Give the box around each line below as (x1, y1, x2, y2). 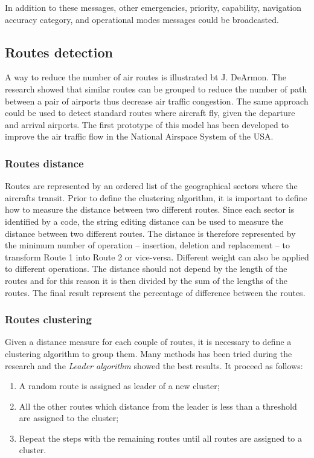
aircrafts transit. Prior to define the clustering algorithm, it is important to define (5, 191, 307, 204)
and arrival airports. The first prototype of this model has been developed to (5, 118, 289, 131)
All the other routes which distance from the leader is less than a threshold (19, 399, 297, 412)
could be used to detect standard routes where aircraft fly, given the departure (5, 106, 295, 119)
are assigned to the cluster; (19, 411, 119, 424)
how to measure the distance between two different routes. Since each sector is (5, 203, 295, 216)
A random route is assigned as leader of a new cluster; (19, 379, 220, 392)
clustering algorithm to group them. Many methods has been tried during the (5, 347, 292, 360)
